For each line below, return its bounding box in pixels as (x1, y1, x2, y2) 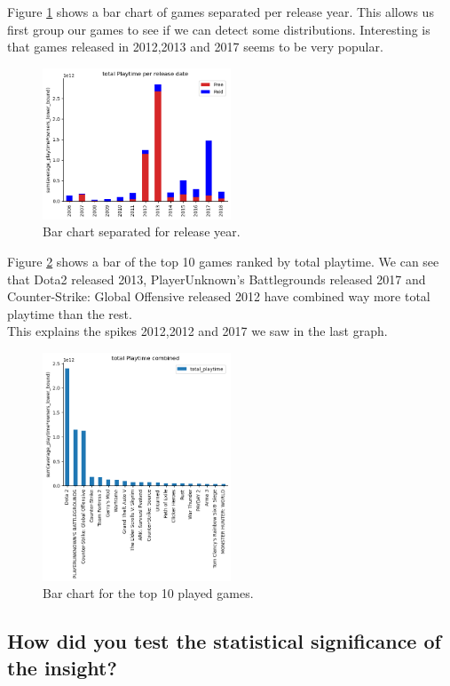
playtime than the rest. (7, 304, 132, 323)
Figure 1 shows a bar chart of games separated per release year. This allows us (7, 3, 434, 20)
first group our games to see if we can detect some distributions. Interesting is (7, 20, 430, 38)
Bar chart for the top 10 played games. (43, 584, 254, 602)
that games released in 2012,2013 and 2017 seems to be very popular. (7, 37, 383, 56)
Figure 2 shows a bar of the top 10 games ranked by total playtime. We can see (7, 252, 439, 271)
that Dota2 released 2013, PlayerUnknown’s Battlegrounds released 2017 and (7, 269, 426, 288)
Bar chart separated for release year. (43, 222, 241, 241)
